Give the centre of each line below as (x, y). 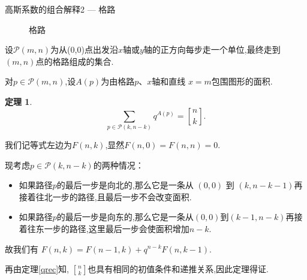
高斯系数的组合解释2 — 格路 (60, 9)
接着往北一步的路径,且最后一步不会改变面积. (105, 196)
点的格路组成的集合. (75, 61)
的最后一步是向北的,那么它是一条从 (125, 185)
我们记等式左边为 (38, 144)
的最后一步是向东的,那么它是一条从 (125, 217)
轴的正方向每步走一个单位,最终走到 (212, 49)
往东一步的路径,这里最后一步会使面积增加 (108, 228)
